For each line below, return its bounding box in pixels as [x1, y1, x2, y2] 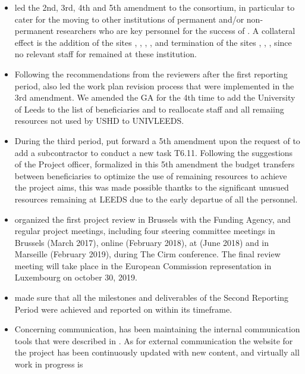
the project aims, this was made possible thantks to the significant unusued [14, 181, 289, 194]
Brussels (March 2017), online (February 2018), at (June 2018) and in [14, 236, 269, 248]
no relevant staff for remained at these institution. [14, 48, 197, 60]
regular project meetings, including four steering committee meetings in [14, 225, 275, 237]
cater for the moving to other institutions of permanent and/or [14, 13, 244, 25]
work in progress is [14, 358, 83, 370]
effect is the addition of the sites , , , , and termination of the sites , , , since [14, 36, 292, 48]
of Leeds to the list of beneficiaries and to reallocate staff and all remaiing [14, 102, 284, 115]
